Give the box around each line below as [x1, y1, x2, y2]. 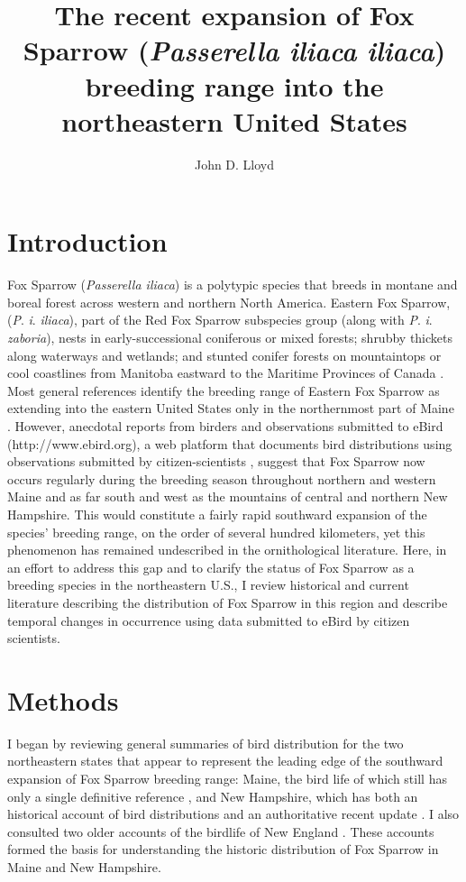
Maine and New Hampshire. [7, 857, 161, 876]
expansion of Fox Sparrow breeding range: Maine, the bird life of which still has [7, 769, 447, 787]
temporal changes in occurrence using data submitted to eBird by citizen [7, 611, 410, 629]
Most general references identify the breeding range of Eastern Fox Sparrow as [7, 381, 440, 400]
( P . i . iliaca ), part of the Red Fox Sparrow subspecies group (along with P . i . [7, 310, 433, 329]
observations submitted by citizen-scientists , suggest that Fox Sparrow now [7, 452, 425, 471]
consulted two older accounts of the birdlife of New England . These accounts [7, 822, 434, 841]
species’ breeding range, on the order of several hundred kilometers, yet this [7, 522, 425, 541]
